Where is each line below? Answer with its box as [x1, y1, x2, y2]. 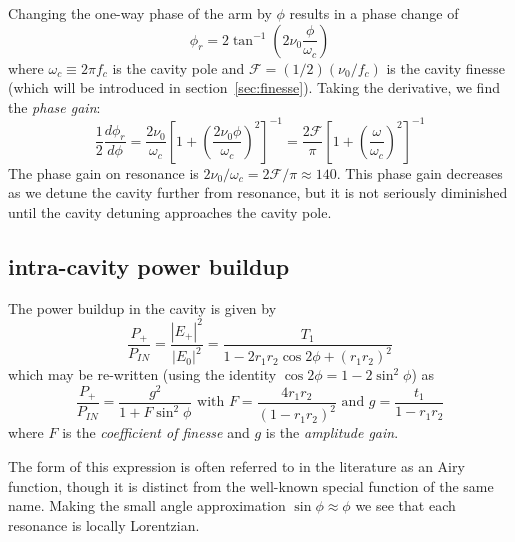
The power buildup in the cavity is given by [8, 297, 277, 318]
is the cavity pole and [112, 57, 245, 78]
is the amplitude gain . [265, 422, 399, 443]
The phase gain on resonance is [8, 162, 199, 183]
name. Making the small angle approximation [8, 495, 286, 516]
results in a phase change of [289, 3, 459, 23]
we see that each [355, 495, 456, 516]
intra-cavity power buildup [8, 251, 290, 282]
